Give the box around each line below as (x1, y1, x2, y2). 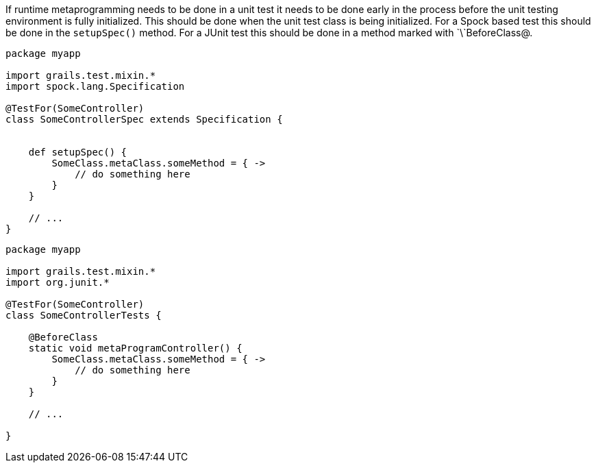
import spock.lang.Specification (5, 81, 185, 92)
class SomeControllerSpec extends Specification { (5, 114, 283, 125)
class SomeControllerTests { (5, 310, 162, 321)
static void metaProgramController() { (28, 343, 243, 354)
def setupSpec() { (28, 147, 127, 158)
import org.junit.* (5, 277, 110, 288)
